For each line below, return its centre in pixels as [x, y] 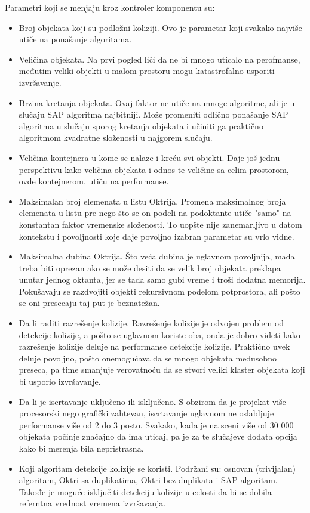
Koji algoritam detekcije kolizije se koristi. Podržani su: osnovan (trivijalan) [157, 468]
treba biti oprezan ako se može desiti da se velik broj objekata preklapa [150, 268]
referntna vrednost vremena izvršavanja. [92, 503]
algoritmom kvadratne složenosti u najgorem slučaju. [116, 137]
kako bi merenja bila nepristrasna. [81, 448]
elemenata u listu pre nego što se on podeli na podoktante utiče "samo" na [155, 213]
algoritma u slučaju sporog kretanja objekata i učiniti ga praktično [141, 126]
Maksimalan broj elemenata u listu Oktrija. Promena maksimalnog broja [152, 201]
